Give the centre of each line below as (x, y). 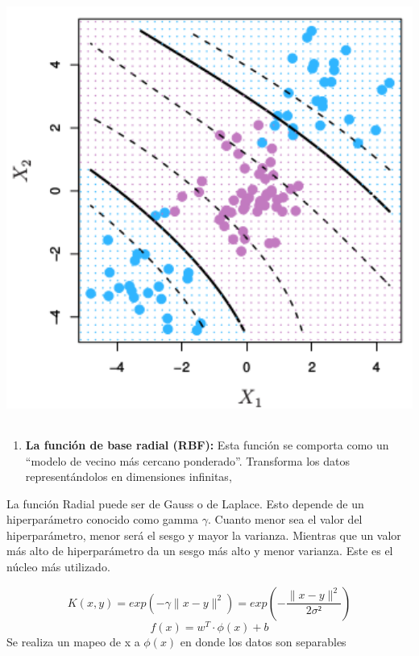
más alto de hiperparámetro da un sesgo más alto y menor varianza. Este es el (200, 551)
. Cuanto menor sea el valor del (285, 519)
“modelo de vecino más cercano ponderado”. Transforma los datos (187, 460)
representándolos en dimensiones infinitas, (129, 476)
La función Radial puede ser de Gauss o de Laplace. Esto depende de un (185, 503)
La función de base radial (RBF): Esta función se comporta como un (207, 444)
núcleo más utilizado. (58, 567)
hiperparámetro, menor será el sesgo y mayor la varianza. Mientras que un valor (204, 535)
